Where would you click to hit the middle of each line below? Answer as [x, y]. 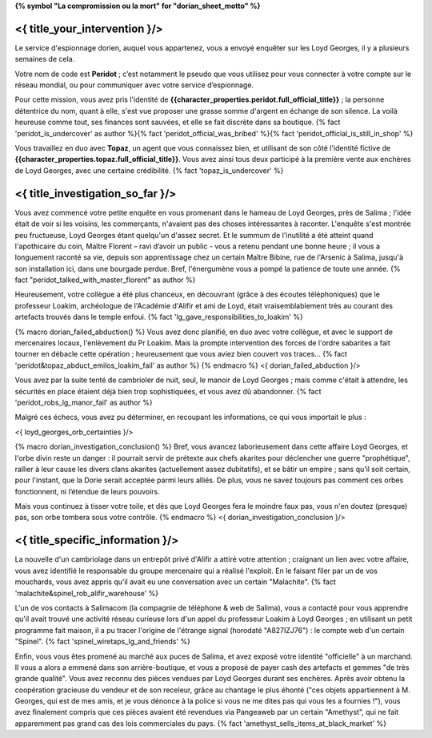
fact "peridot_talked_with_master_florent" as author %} [105, 280]
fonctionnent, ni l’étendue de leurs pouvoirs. [87, 491]
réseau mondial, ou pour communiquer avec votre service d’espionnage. [134, 85]
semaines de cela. [45, 59]
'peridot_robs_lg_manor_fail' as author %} [84, 402]
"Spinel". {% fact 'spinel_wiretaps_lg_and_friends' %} [103, 642]
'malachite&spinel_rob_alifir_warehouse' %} [87, 593]
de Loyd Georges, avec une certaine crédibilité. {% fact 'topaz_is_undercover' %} [149, 170]
